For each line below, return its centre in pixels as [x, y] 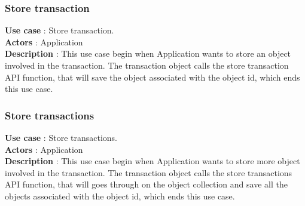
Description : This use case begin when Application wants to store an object [148, 53]
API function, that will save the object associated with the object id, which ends [152, 77]
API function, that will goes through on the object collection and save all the [146, 184]
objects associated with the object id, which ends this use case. [120, 196]
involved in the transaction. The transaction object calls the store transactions [149, 172]
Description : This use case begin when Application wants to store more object [152, 161]
